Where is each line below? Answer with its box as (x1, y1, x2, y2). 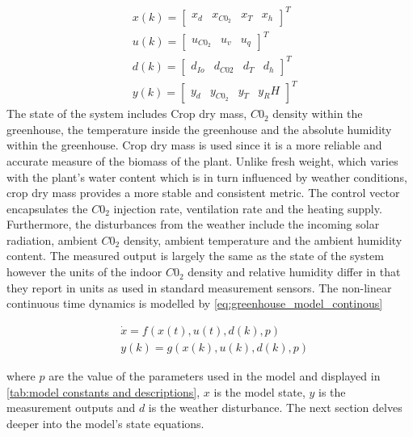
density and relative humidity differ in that (188, 263, 401, 280)
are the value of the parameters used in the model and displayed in (48, 367, 381, 384)
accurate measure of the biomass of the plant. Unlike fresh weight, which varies (6, 152, 398, 169)
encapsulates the (6, 200, 88, 216)
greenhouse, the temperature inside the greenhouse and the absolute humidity (6, 120, 392, 137)
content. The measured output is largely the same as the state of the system (6, 247, 384, 264)
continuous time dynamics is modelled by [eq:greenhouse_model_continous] (6, 295, 383, 312)
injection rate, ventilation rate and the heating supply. (113, 200, 382, 216)
